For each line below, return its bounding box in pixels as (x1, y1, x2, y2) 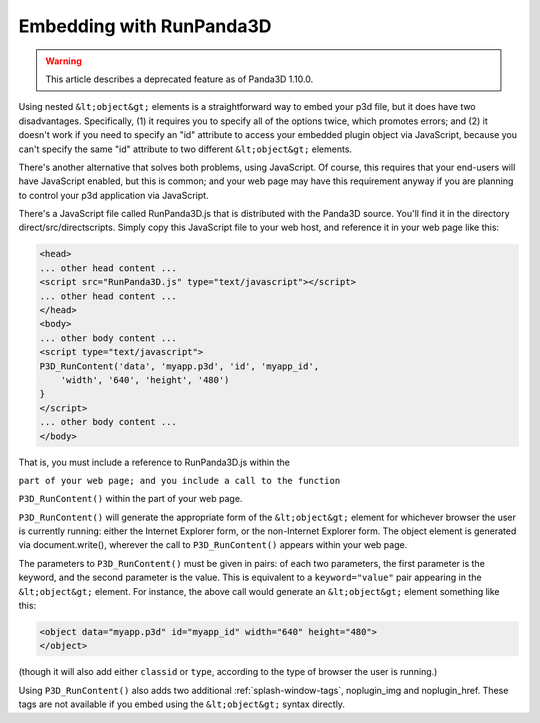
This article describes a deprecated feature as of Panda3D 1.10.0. (45, 73, 314, 85)
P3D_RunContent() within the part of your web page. (18, 493, 243, 505)
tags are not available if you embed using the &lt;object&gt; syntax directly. (18, 698, 345, 710)
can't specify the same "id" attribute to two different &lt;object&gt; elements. (18, 143, 353, 155)
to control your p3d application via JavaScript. (18, 189, 209, 201)
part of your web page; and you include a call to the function (18, 475, 341, 486)
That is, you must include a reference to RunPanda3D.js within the (18, 456, 290, 468)
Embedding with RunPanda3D (18, 15, 272, 37)
